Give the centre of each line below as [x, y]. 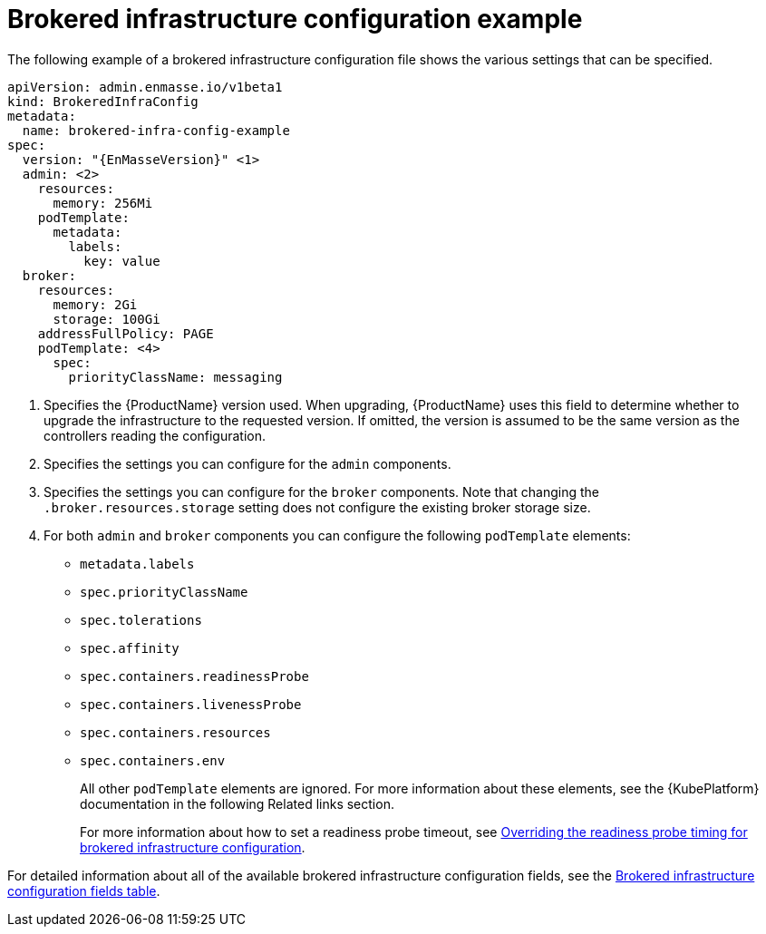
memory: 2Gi [95, 304]
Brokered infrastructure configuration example [295, 19]
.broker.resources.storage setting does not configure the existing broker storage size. [317, 507]
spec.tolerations [141, 620]
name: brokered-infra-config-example [156, 130]
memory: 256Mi [103, 203]
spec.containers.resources [175, 732]
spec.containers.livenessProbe [191, 704]
